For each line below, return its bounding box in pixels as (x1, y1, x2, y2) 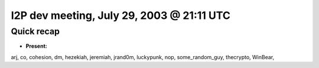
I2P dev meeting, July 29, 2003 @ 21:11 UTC (11, 9, 230, 22)
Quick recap (11, 26, 60, 37)
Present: (25, 43, 47, 50)
